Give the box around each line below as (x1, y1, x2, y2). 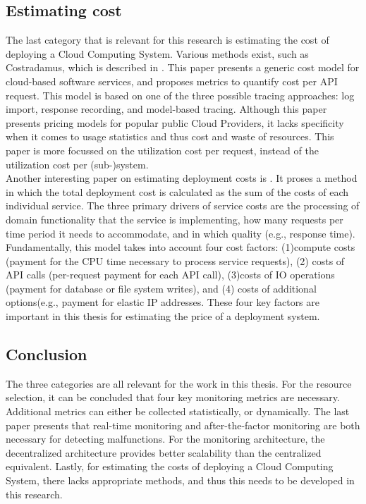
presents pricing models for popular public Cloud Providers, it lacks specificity (6, 115, 344, 130)
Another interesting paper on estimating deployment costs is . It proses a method (6, 171, 358, 185)
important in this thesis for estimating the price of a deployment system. (6, 309, 320, 324)
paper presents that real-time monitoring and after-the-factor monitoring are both (6, 417, 360, 432)
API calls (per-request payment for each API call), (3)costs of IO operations (6, 267, 335, 282)
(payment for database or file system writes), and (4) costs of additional (6, 281, 317, 295)
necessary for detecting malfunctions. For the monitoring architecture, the (6, 431, 325, 446)
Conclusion (6, 343, 87, 365)
